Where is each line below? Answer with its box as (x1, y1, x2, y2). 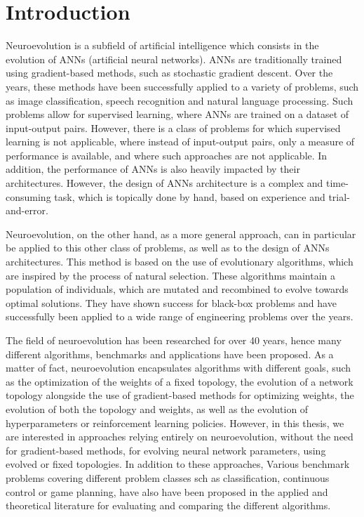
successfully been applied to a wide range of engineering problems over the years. (6, 309, 353, 324)
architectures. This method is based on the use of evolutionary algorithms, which (6, 254, 353, 269)
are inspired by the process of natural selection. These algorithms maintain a (6, 268, 336, 282)
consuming (6, 189, 51, 204)
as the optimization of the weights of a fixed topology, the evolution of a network (6, 374, 353, 388)
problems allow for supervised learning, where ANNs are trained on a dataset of (6, 107, 349, 122)
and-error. (6, 203, 48, 218)
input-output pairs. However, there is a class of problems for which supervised (6, 120, 341, 135)
